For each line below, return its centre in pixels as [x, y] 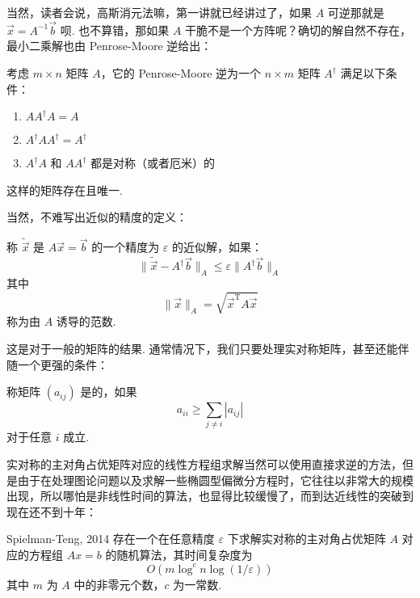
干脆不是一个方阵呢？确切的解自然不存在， [298, 29]
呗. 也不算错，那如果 [115, 29]
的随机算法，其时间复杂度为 [179, 555]
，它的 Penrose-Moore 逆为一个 [181, 73]
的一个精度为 [126, 247]
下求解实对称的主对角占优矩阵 [307, 539]
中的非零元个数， [119, 584]
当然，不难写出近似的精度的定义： [97, 217]
